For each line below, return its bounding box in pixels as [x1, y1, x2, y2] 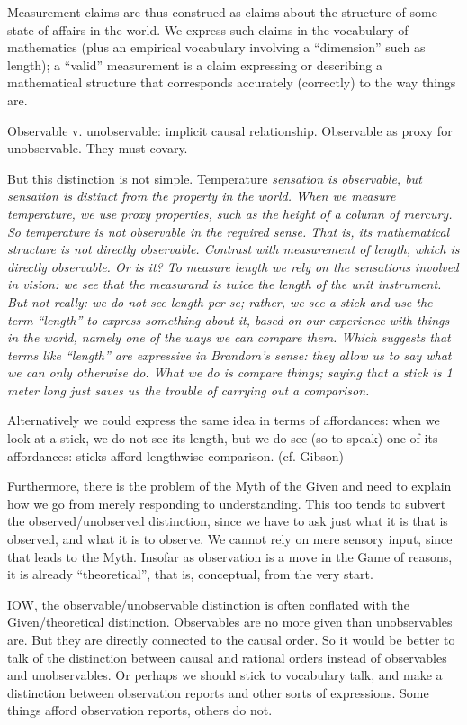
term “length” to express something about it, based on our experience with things [7, 310, 450, 329]
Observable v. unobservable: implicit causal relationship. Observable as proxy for [7, 121, 453, 140]
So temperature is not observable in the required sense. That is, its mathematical [7, 222, 450, 240]
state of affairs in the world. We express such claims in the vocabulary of [7, 20, 409, 39]
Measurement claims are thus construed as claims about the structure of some [7, 3, 437, 21]
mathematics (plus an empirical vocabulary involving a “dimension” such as [7, 38, 426, 57]
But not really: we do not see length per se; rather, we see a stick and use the [7, 292, 433, 311]
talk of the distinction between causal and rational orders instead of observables [7, 648, 447, 666]
